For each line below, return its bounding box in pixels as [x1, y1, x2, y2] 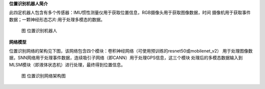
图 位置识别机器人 [21, 28, 57, 34]
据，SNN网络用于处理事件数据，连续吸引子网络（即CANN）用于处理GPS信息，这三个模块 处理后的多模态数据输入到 [9, 55, 243, 61]
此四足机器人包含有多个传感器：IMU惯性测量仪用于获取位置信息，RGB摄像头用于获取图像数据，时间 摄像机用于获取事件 [9, 10, 251, 16]
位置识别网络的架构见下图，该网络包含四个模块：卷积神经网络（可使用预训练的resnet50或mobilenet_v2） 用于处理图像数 [9, 48, 253, 54]
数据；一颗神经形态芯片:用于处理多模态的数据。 [9, 16, 106, 22]
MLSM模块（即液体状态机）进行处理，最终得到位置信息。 [9, 61, 126, 67]
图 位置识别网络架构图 [21, 73, 66, 79]
